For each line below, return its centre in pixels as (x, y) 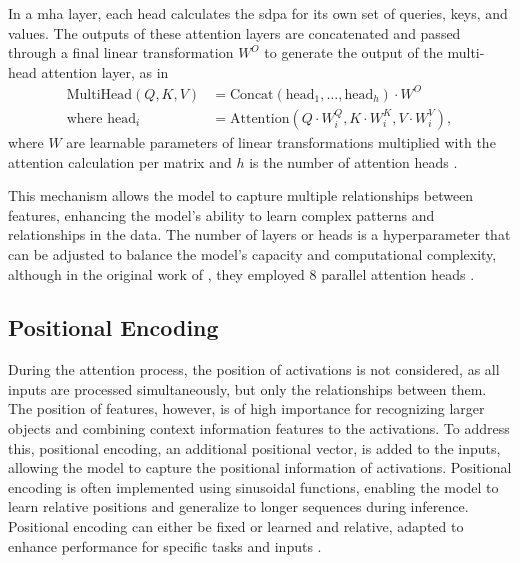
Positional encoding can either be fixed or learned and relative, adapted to (236, 526)
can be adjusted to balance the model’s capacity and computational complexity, (252, 253)
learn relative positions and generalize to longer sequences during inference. (238, 506)
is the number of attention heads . (353, 161)
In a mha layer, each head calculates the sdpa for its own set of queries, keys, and (258, 13)
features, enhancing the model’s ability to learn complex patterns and (221, 214)
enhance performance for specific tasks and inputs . (165, 545)
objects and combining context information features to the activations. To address (259, 428)
